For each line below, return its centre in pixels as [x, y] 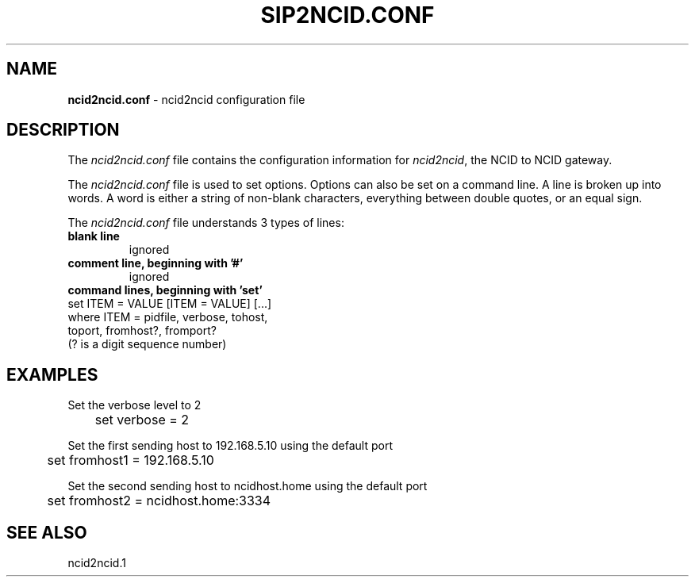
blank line [94, 236]
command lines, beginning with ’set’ [165, 290]
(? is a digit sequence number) [147, 344]
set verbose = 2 [142, 420]
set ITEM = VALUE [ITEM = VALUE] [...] [170, 304]
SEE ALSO [47, 532]
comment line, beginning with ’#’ [156, 263]
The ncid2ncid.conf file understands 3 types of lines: [206, 223]
